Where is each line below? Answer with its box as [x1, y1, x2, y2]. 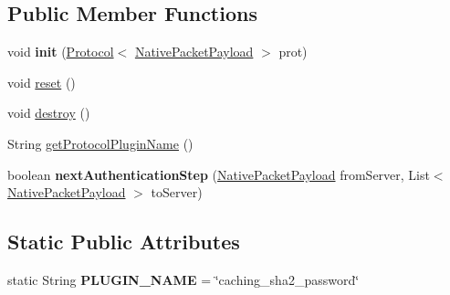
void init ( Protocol [7, 42, 114, 61]
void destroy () [7, 103, 90, 122]
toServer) [151, 183, 203, 202]
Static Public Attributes [7, 227, 240, 256]
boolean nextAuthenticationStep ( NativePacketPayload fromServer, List [7, 164, 430, 184]
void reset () [7, 72, 76, 91]
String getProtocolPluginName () [7, 133, 194, 153]
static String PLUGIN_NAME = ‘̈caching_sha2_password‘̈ [7, 269, 360, 289]
